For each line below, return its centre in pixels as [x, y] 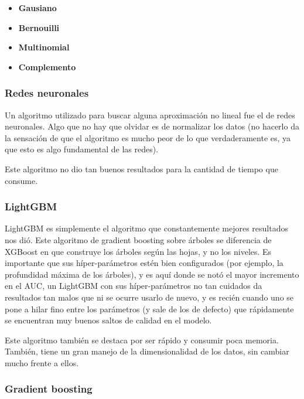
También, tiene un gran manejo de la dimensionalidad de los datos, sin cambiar [147, 351]
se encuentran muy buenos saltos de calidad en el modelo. [108, 320]
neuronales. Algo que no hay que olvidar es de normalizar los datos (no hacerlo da [152, 126]
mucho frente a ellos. [42, 362]
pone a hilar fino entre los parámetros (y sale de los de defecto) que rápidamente [149, 308]
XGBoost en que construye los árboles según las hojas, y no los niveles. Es [138, 251]
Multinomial [44, 47]
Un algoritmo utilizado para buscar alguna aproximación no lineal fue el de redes [150, 115]
